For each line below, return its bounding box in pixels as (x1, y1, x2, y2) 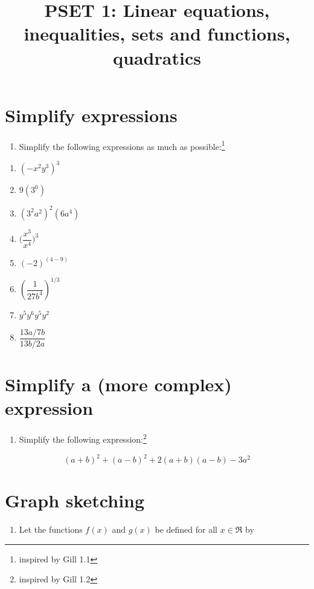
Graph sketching (5, 488, 145, 513)
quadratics (113, 45, 201, 70)
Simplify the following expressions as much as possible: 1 (19, 138, 225, 152)
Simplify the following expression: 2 (19, 431, 147, 446)
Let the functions (19, 523, 83, 536)
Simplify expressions (5, 102, 178, 127)
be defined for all (155, 523, 217, 536)
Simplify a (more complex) (5, 372, 232, 397)
